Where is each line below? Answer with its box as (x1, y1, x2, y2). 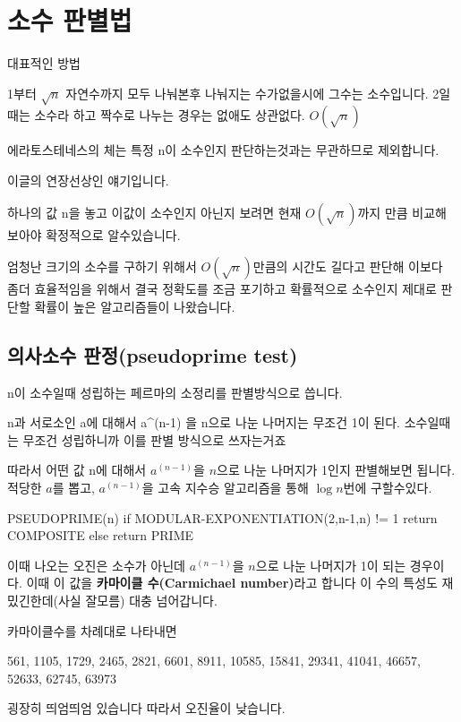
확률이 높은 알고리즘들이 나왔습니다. (34, 297, 235, 315)
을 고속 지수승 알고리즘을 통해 (141, 478, 309, 497)
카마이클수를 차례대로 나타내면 (7, 621, 177, 640)
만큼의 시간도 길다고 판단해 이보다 (252, 257, 443, 276)
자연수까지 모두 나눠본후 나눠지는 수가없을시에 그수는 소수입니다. (65, 83, 429, 102)
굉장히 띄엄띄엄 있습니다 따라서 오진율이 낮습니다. (7, 699, 286, 718)
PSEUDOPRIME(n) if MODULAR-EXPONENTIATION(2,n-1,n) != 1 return (7, 508, 438, 527)
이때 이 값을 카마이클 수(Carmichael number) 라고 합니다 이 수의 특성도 (26, 573, 438, 592)
